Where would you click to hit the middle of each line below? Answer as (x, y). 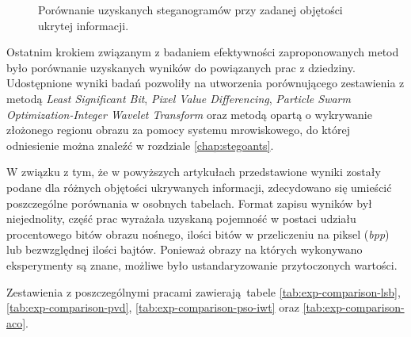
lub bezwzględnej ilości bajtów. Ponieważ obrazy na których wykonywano (185, 249)
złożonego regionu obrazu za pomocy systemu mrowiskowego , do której (178, 130)
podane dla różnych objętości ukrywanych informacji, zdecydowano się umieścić (199, 187)
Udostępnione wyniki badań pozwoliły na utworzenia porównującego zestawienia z (205, 83)
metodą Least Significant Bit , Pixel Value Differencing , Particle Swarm (179, 98)
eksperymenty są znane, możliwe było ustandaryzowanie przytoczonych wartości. (202, 264)
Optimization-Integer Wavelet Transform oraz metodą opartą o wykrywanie (189, 114)
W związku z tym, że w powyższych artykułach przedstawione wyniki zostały (194, 172)
